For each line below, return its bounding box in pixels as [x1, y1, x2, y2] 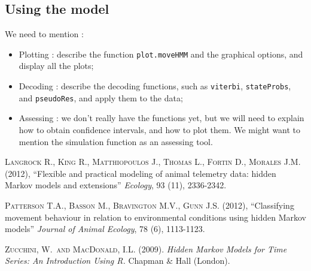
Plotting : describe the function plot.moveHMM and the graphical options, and [19, 47, 303, 60]
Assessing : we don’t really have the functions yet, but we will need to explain [19, 112, 304, 124]
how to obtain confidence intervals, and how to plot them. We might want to [19, 123, 301, 135]
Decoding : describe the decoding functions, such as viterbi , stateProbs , [19, 80, 291, 92]
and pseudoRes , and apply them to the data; [19, 91, 183, 104]
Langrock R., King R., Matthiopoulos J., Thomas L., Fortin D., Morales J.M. [5, 155, 301, 168]
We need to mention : [5, 28, 84, 40]
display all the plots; [19, 59, 94, 72]
